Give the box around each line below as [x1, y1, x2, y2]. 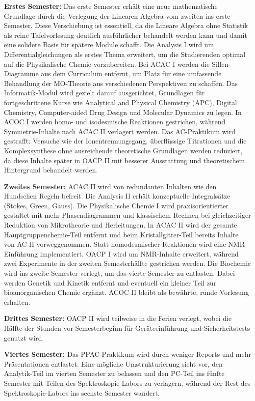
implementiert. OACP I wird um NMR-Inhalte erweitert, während [40, 248, 239, 258]
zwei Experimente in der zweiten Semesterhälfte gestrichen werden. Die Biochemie [4, 258, 251, 268]
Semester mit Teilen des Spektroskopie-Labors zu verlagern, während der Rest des [4, 377, 251, 388]
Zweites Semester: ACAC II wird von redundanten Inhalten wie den [4, 181, 217, 191]
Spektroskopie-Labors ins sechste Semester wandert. [4, 387, 160, 398]
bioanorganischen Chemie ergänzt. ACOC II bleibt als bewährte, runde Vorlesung [4, 287, 249, 297]
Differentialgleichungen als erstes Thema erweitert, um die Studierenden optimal [4, 49, 246, 59]
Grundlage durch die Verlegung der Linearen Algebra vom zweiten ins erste [4, 10, 230, 21]
